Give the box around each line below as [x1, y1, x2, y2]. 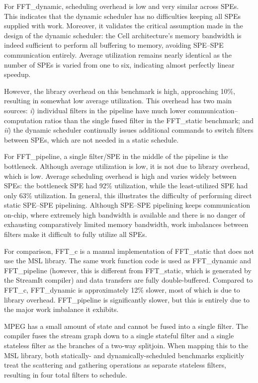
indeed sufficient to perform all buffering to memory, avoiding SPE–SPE [4, 40, 224, 50]
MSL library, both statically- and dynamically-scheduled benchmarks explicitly [4, 350, 245, 360]
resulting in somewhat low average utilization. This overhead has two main [4, 95, 232, 106]
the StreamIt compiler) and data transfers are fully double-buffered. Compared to [4, 275, 253, 285]
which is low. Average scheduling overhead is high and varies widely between [4, 170, 237, 181]
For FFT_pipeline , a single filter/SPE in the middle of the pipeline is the [4, 151, 228, 161]
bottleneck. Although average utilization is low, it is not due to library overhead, [4, 160, 250, 171]
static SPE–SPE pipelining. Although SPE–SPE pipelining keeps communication [4, 200, 250, 210]
